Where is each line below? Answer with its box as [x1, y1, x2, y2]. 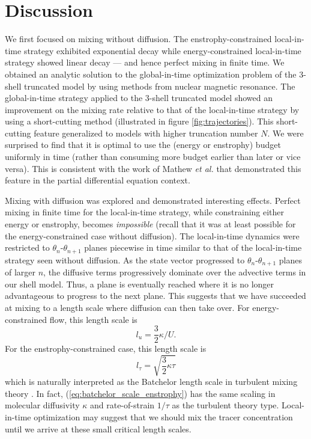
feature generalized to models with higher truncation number [34, 126, 258, 139]
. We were [267, 126, 304, 139]
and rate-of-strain [89, 399, 155, 411]
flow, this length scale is [49, 313, 137, 325]
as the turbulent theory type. [172, 399, 279, 411]
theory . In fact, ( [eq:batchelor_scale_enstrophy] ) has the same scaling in [5, 387, 276, 399]
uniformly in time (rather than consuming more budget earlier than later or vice [5, 150, 301, 163]
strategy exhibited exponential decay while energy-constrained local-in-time [23, 44, 301, 57]
